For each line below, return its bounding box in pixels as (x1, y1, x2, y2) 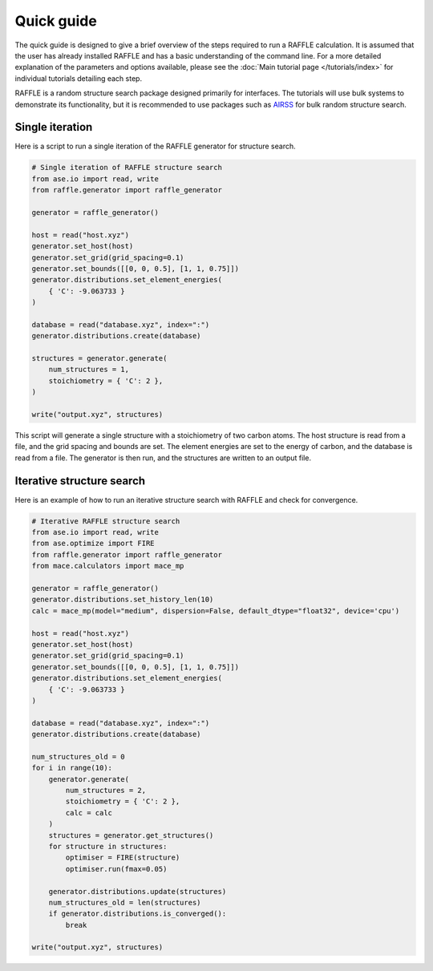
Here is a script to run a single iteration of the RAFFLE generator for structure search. (14, 141, 296, 152)
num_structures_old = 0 (31, 752, 126, 761)
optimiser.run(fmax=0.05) (65, 864, 168, 873)
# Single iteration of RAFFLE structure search (31, 163, 222, 172)
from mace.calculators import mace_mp (31, 561, 184, 571)
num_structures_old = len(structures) (48, 898, 201, 907)
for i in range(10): (31, 763, 112, 773)
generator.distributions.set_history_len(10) (31, 595, 214, 605)
